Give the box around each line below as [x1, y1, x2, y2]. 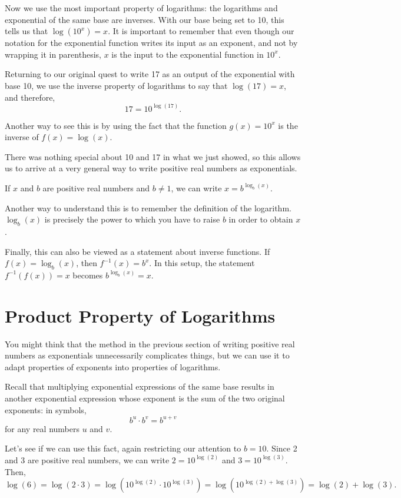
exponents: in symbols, [5, 403, 87, 416]
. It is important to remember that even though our [108, 25, 294, 37]
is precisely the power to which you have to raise [44, 213, 220, 225]
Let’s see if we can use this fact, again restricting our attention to [5, 442, 241, 454]
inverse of [5, 131, 39, 143]
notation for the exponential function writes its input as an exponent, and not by [5, 36, 298, 49]
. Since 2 [266, 442, 297, 454]
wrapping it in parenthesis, [5, 48, 101, 60]
